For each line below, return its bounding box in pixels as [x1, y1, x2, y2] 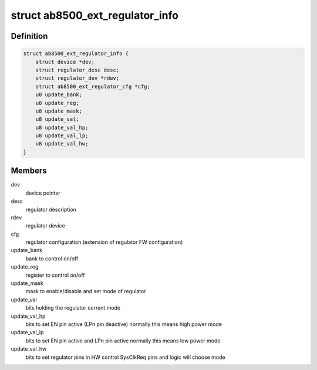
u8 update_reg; [35, 100, 79, 106]
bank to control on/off [25, 255, 79, 262]
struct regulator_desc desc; [35, 66, 120, 73]
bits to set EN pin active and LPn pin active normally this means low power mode [25, 337, 221, 344]
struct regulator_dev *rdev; [35, 75, 120, 82]
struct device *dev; [35, 59, 95, 65]
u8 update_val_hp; [35, 124, 89, 131]
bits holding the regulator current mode [25, 304, 121, 311]
